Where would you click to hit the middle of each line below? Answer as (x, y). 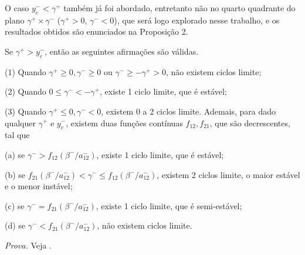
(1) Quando (26, 71)
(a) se (15, 154)
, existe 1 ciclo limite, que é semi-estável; (169, 205)
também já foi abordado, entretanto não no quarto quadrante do (179, 8)
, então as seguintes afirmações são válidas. (122, 51)
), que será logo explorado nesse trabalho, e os (197, 20)
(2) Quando (26, 91)
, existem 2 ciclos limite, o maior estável (228, 174)
